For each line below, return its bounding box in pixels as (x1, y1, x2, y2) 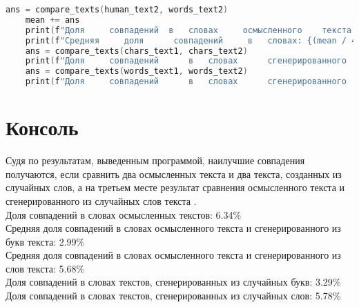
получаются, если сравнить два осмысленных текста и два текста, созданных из (6, 166, 342, 181)
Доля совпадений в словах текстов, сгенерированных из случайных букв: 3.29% (6, 275, 341, 289)
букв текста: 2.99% (6, 234, 85, 248)
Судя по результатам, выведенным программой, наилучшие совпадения (6, 153, 305, 168)
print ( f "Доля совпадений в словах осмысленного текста (25, 25, 352, 35)
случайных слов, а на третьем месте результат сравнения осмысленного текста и (6, 180, 345, 195)
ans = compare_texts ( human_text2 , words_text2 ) (6, 5, 229, 14)
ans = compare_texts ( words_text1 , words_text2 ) (25, 66, 248, 77)
